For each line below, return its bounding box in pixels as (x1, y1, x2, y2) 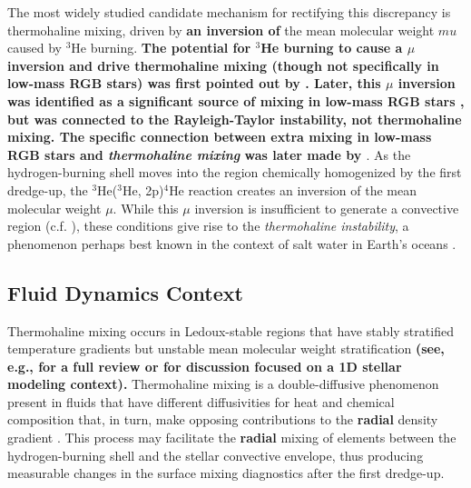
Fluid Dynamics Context (7, 278, 243, 306)
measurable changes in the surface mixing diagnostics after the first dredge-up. (7, 463, 445, 483)
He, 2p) (122, 180, 164, 199)
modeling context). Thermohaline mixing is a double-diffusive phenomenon (7, 374, 439, 393)
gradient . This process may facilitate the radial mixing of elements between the (7, 428, 456, 447)
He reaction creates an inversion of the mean (169, 180, 417, 199)
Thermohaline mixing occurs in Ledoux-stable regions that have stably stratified (7, 321, 454, 340)
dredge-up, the (7, 180, 88, 199)
